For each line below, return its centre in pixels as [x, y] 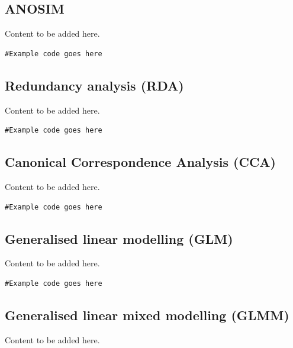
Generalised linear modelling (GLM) [119, 238]
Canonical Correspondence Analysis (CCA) [140, 162]
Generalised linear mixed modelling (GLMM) [147, 315]
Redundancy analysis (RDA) [94, 85]
